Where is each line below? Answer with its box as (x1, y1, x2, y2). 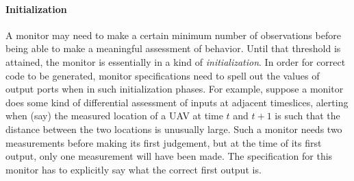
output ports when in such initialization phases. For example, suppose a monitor (5, 82, 344, 96)
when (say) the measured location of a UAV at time (5, 108, 223, 123)
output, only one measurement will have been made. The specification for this (5, 149, 333, 163)
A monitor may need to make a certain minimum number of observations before (5, 27, 341, 42)
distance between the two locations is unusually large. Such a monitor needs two (5, 121, 342, 136)
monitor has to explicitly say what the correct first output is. (5, 162, 262, 176)
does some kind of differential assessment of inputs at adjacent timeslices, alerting (5, 95, 349, 109)
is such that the (275, 108, 340, 123)
